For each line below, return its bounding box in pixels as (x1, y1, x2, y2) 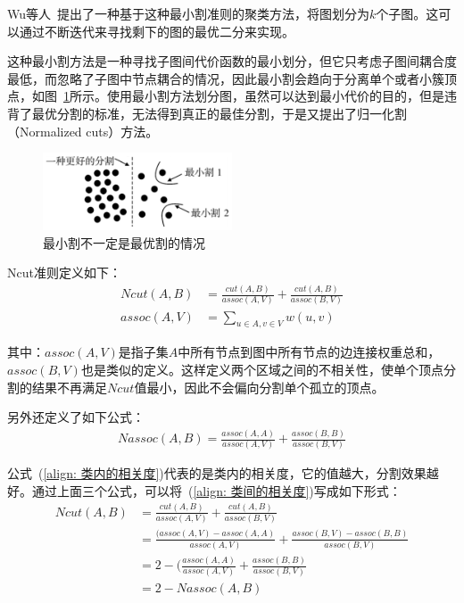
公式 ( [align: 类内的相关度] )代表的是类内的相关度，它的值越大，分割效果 (7, 464, 427, 483)
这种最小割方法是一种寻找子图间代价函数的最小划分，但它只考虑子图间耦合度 (7, 52, 457, 70)
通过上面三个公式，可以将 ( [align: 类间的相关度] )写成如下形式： (31, 481, 402, 500)
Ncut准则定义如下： (7, 263, 121, 282)
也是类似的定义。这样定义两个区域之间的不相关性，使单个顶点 (80, 359, 443, 378)
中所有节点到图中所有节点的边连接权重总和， (178, 343, 441, 361)
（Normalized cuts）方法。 (7, 121, 159, 140)
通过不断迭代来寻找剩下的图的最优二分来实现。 (19, 21, 294, 40)
